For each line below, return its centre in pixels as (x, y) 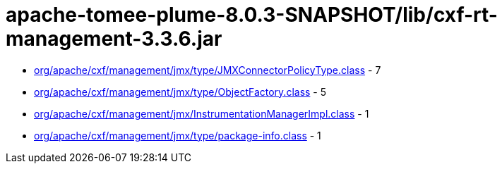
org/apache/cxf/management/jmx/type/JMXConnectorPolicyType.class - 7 (208, 70)
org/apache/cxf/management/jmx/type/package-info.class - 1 (178, 135)
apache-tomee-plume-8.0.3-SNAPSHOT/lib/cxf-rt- (252, 15)
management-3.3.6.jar (114, 39)
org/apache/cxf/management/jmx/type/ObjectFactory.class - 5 (180, 92)
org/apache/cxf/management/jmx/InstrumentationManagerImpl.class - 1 (202, 113)
